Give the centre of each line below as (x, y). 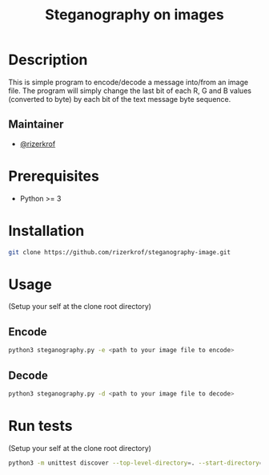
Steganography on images (134, 15)
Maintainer (36, 125)
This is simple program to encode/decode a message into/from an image (128, 82)
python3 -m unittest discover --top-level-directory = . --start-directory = (136, 463)
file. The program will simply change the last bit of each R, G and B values (130, 91)
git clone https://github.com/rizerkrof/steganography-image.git (119, 252)
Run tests (40, 426)
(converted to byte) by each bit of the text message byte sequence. (120, 99)
